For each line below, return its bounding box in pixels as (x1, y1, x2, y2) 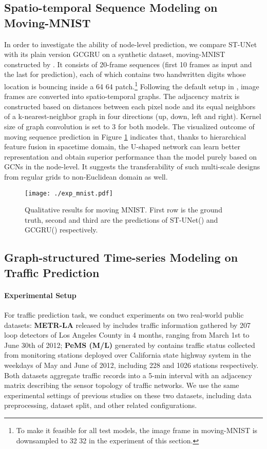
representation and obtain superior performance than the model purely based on (4, 151, 257, 162)
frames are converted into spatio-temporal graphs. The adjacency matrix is (4, 91, 240, 102)
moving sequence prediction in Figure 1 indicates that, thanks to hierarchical (4, 131, 246, 142)
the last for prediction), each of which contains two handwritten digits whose (4, 69, 246, 80)
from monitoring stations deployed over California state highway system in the (4, 349, 251, 360)
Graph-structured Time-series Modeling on (4, 249, 238, 265)
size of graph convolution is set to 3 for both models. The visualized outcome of (4, 121, 255, 131)
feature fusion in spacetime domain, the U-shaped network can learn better (4, 141, 241, 152)
